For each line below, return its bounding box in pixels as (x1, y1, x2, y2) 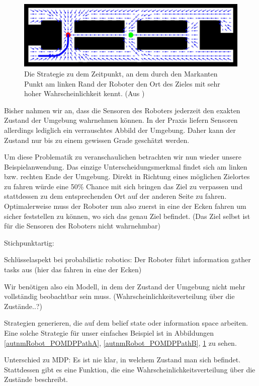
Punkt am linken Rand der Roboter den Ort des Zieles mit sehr (24, 78, 220, 89)
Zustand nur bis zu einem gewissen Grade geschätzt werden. (4, 134, 190, 145)
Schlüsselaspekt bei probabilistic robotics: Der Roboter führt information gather (4, 254, 251, 265)
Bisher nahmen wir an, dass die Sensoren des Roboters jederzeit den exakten (4, 105, 240, 115)
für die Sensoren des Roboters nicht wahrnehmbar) (4, 220, 160, 231)
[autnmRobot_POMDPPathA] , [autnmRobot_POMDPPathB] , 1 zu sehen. (4, 337, 237, 348)
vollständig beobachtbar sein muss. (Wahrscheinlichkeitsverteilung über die (4, 291, 235, 301)
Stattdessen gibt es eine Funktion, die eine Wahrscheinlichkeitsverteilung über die (4, 364, 255, 374)
